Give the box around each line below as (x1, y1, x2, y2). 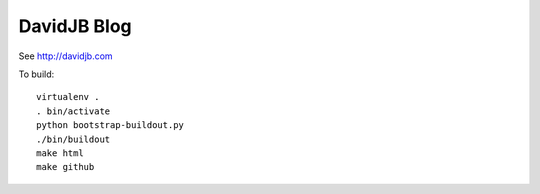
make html (36, 147, 84, 159)
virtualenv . (36, 91, 100, 103)
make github (36, 161, 95, 173)
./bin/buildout (36, 133, 111, 145)
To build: (18, 68, 55, 80)
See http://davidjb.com (18, 50, 114, 62)
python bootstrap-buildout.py (36, 120, 185, 131)
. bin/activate (36, 105, 111, 117)
